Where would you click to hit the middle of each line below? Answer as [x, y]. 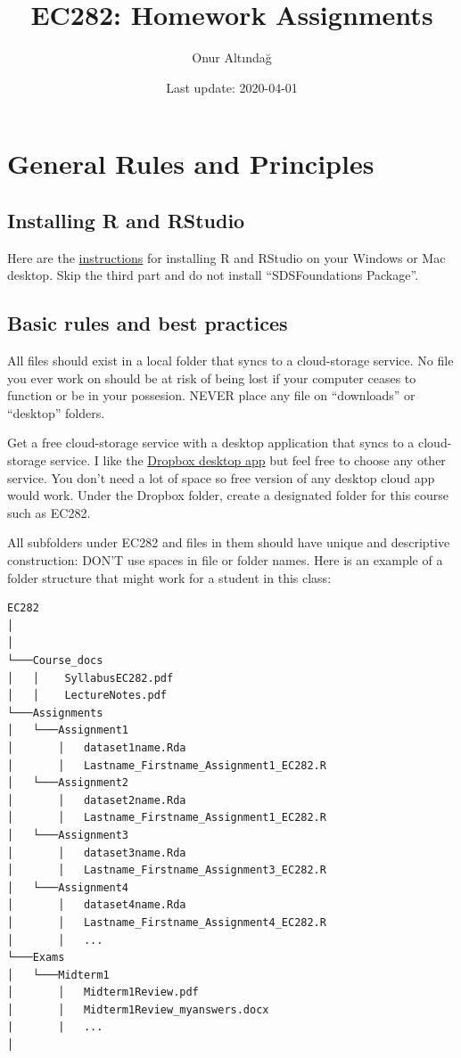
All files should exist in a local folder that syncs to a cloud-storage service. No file [230, 361]
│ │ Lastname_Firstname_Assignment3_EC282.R [167, 870]
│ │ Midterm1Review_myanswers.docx [138, 1009]
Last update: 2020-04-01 [232, 87]
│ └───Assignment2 [68, 783]
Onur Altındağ [232, 57]
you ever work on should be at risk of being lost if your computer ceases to [212, 377]
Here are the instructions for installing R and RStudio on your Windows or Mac [226, 257]
